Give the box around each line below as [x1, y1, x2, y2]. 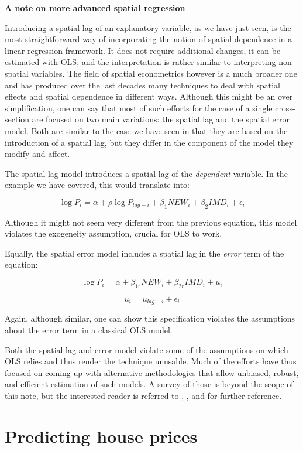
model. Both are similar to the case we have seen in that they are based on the [5, 124, 288, 136]
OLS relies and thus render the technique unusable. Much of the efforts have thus [5, 355, 297, 367]
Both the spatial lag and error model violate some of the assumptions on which [5, 343, 288, 356]
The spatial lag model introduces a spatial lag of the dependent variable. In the [5, 167, 288, 179]
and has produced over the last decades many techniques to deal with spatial [5, 78, 281, 91]
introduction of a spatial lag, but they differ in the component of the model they [5, 136, 294, 148]
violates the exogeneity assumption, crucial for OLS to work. [5, 227, 222, 240]
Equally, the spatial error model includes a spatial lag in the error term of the [5, 247, 284, 259]
